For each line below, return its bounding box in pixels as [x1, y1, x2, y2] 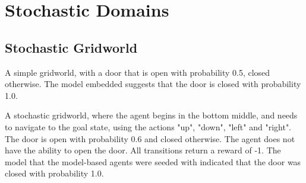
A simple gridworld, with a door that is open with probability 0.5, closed [5, 66, 270, 78]
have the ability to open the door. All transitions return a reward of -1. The [5, 144, 281, 156]
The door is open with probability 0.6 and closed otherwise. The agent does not [5, 132, 295, 145]
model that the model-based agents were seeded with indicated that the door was [5, 155, 301, 168]
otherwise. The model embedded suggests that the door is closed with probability [5, 78, 301, 90]
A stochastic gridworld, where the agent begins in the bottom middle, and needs [5, 109, 298, 121]
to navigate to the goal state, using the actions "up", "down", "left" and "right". [5, 120, 292, 133]
